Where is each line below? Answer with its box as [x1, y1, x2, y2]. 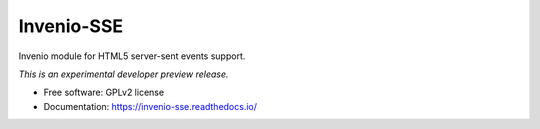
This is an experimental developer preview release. [18, 68, 229, 80]
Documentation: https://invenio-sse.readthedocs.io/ [43, 100, 258, 112]
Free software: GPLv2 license [43, 86, 165, 99]
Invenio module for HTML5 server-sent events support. [18, 50, 246, 62]
